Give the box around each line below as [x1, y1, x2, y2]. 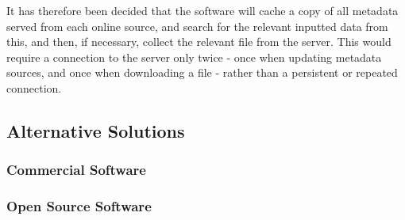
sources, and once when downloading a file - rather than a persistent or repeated [6, 64, 398, 81]
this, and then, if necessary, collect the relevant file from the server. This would [6, 33, 391, 50]
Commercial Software [6, 160, 146, 180]
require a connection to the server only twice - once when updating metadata [6, 48, 382, 65]
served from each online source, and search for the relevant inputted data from [6, 17, 388, 34]
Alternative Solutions [6, 118, 185, 142]
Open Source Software [6, 196, 152, 216]
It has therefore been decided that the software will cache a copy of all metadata [6, 2, 399, 18]
